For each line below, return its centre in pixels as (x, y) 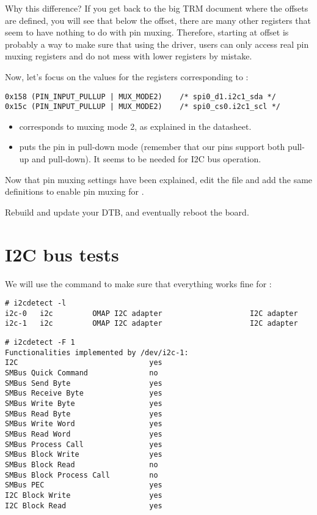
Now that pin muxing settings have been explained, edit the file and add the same (159, 179)
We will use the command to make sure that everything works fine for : (138, 283)
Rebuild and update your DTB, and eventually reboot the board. (127, 212)
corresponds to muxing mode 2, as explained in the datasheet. (135, 126)
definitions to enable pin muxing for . (75, 191)
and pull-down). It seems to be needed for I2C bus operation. (147, 159)
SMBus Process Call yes (84, 444)
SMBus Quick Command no (82, 373)
